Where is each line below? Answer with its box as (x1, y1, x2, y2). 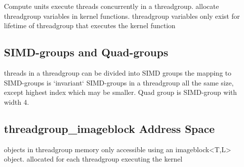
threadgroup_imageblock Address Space (4, 121, 215, 136)
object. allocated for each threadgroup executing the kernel (4, 154, 183, 164)
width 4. (4, 96, 29, 107)
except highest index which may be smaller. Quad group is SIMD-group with (4, 87, 237, 97)
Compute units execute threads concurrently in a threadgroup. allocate (4, 1, 219, 11)
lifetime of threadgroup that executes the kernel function (4, 20, 176, 31)
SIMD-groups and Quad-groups (4, 44, 168, 60)
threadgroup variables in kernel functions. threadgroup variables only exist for (4, 10, 240, 21)
